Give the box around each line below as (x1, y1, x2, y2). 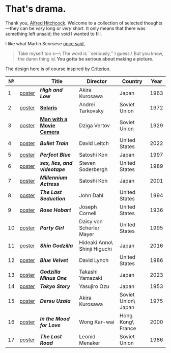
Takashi (78, 268, 98, 275)
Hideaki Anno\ (78, 239, 113, 246)
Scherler (78, 224, 100, 231)
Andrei (78, 101, 95, 108)
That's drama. (5, 3, 66, 15)
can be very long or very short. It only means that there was (20, 25, 146, 31)
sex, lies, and (40, 159, 73, 166)
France (119, 325, 136, 332)
